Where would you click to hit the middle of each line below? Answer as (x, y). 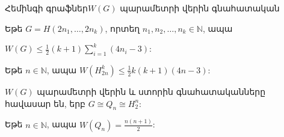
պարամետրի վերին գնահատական (200, 8)
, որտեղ (122, 28)
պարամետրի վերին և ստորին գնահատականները (151, 91)
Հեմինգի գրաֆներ (46, 8)
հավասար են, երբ (45, 103)
